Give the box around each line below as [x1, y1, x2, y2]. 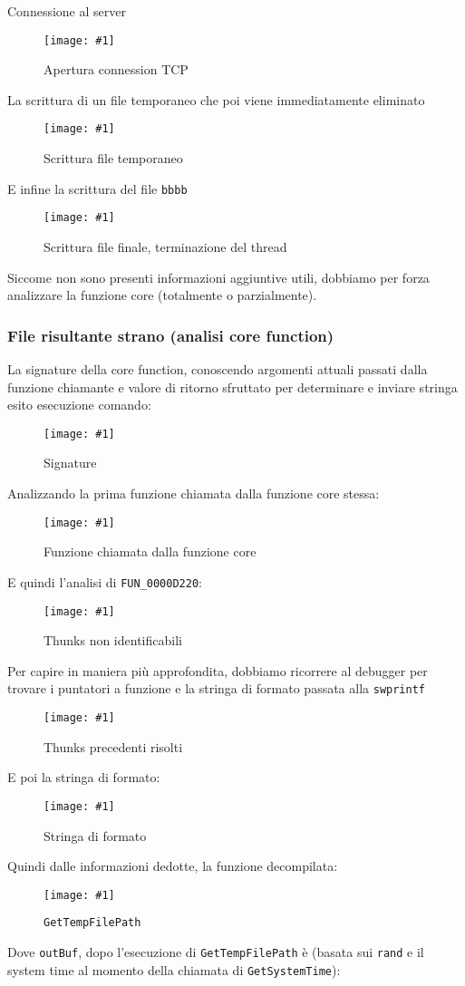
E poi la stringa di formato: [7, 768, 160, 787]
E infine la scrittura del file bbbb [7, 179, 188, 198]
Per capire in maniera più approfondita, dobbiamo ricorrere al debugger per [7, 661, 428, 680]
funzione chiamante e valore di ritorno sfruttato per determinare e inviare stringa [7, 377, 458, 396]
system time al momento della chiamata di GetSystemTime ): [7, 960, 341, 979]
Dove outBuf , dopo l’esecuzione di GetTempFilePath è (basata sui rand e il [7, 942, 424, 962]
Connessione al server [7, 2, 126, 20]
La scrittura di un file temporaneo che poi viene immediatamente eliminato [7, 90, 425, 109]
